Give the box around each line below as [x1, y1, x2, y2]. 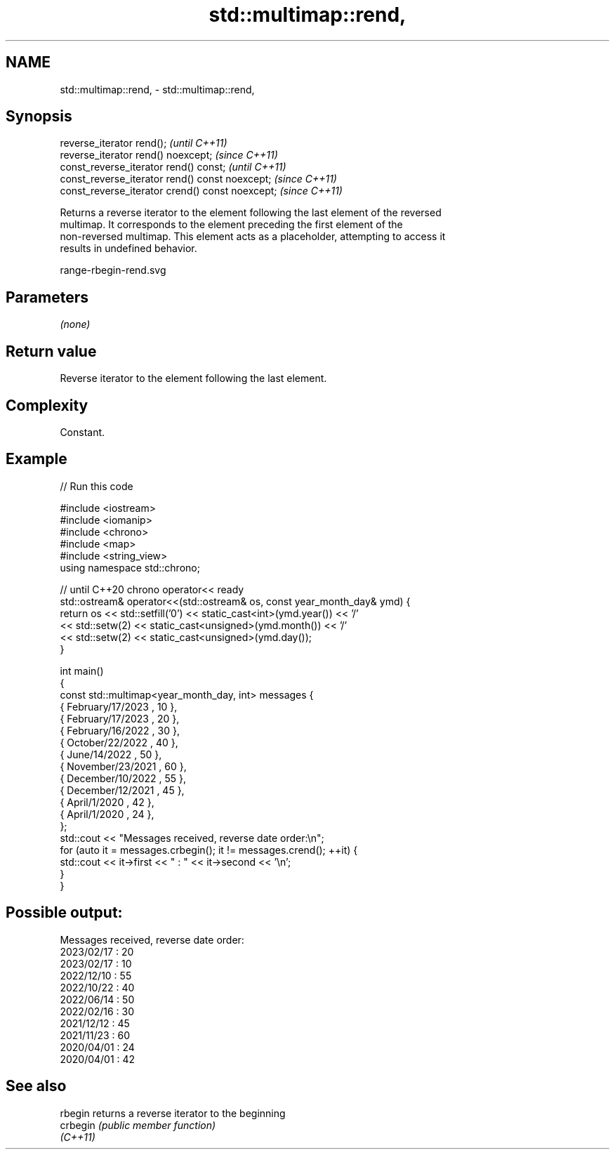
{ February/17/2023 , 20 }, [60, 712, 180, 725]
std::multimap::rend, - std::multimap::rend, [60, 83, 255, 95]
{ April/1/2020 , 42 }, [60, 796, 154, 808]
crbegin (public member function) [60, 1118, 216, 1131]
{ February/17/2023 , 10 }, [60, 700, 178, 713]
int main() [60, 664, 104, 677]
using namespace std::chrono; [60, 561, 200, 574]
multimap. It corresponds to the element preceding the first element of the [60, 218, 403, 231]
